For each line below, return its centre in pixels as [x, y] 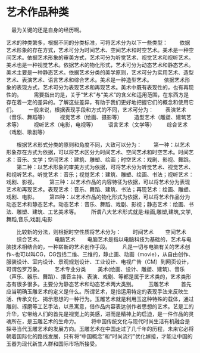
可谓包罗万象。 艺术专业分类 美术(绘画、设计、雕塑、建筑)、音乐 [96, 269]
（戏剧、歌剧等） [27, 132]
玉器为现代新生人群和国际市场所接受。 [53, 343]
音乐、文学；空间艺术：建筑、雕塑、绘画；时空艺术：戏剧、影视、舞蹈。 [105, 159]
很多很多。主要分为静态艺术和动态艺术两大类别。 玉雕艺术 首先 [104, 284]
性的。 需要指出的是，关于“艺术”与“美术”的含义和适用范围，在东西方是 [98, 95]
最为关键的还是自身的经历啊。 [48, 30]
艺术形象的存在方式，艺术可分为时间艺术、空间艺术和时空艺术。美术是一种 [97, 50]
